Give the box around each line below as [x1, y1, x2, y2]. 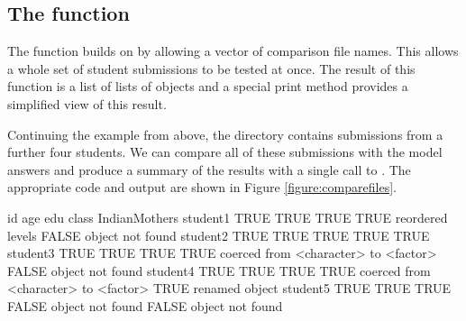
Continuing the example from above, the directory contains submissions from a [7, 124, 443, 143]
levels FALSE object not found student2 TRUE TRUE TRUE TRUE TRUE [7, 225, 430, 244]
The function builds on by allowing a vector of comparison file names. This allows [7, 41, 459, 60]
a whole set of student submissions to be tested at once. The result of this [7, 59, 416, 78]
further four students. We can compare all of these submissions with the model [7, 142, 443, 161]
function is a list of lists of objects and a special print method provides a [7, 77, 408, 96]
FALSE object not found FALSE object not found [7, 296, 283, 315]
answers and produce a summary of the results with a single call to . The [7, 160, 411, 179]
